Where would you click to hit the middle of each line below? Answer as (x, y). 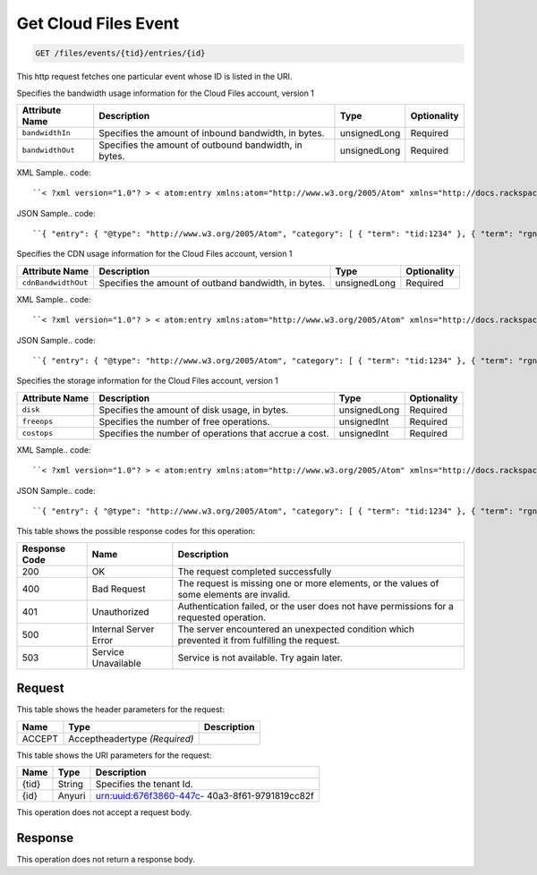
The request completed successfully (255, 571)
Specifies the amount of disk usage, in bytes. (194, 410)
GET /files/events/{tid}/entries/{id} (120, 53)
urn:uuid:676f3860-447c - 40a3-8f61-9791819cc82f (205, 796)
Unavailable (117, 663)
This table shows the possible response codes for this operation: (136, 531)
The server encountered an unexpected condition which (296, 629)
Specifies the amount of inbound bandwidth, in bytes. (212, 132)
